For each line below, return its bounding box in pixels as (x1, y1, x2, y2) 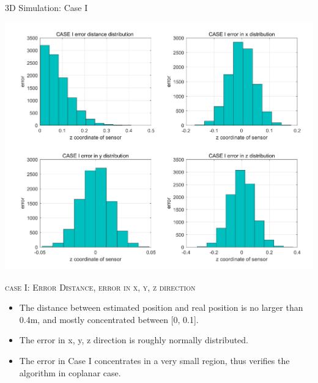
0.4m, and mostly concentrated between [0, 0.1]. (19, 313, 199, 325)
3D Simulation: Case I (5, 1, 88, 13)
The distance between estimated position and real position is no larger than (19, 301, 303, 314)
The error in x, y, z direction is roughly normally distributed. (19, 333, 249, 346)
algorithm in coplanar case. (19, 366, 121, 379)
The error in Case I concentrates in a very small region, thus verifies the (19, 354, 290, 367)
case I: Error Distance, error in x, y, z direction (5, 280, 196, 293)
